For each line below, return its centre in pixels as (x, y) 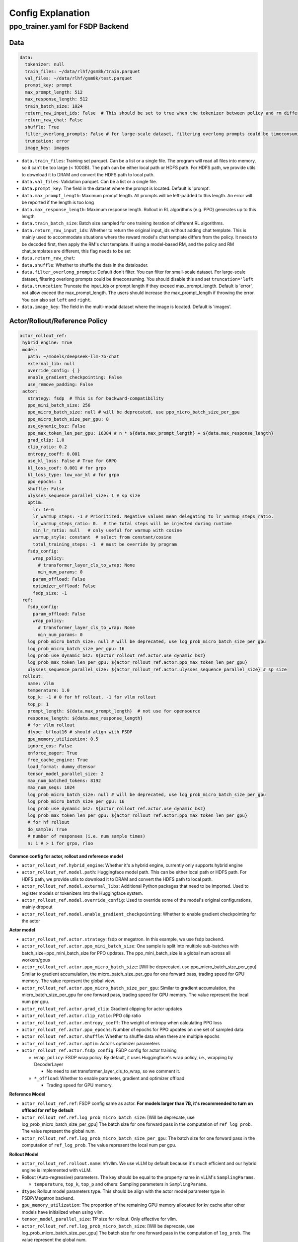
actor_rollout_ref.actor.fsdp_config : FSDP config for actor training (99, 1050)
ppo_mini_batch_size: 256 (59, 405)
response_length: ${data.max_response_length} (85, 718)
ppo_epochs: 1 (45, 482)
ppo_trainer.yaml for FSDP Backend (69, 26)
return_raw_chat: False (54, 120)
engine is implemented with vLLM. (57, 1170)
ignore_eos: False (50, 746)
